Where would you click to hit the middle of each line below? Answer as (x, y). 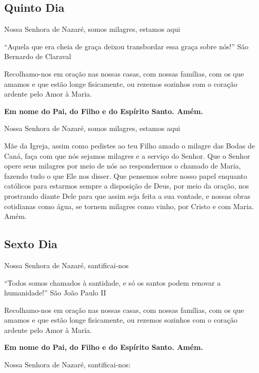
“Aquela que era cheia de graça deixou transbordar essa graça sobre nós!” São (126, 46)
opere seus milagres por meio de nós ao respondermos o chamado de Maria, (123, 166)
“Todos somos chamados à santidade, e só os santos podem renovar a (113, 282)
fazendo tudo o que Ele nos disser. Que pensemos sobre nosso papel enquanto (126, 175)
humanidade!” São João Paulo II (55, 293)
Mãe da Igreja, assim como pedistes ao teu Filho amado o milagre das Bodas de (129, 145)
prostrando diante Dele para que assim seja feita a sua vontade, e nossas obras (127, 195)
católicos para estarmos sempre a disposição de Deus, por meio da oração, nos (127, 186)
